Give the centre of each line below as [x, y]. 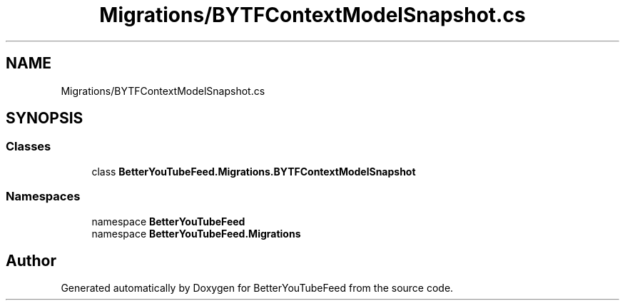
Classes [29, 147]
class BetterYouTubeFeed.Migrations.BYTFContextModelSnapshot [254, 171]
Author [31, 260]
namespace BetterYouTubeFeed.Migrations [196, 233]
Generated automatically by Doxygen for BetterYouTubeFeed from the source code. [257, 288]
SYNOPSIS [45, 118]
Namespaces [43, 197]
